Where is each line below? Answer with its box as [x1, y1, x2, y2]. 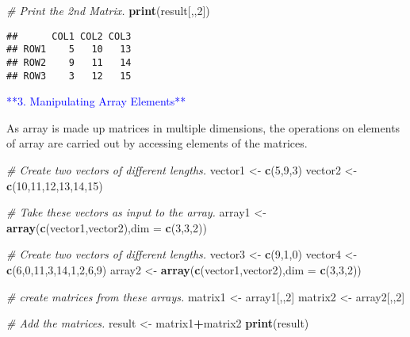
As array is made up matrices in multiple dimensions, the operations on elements [6, 119, 400, 136]
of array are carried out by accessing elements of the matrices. [6, 135, 308, 151]
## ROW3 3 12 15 [6, 70, 132, 82]
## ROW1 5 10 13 [6, 44, 132, 56]
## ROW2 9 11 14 [6, 56, 132, 68]
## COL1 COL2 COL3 [6, 30, 132, 42]
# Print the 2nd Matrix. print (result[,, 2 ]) [6, 2, 210, 18]
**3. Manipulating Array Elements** [6, 93, 186, 109]
